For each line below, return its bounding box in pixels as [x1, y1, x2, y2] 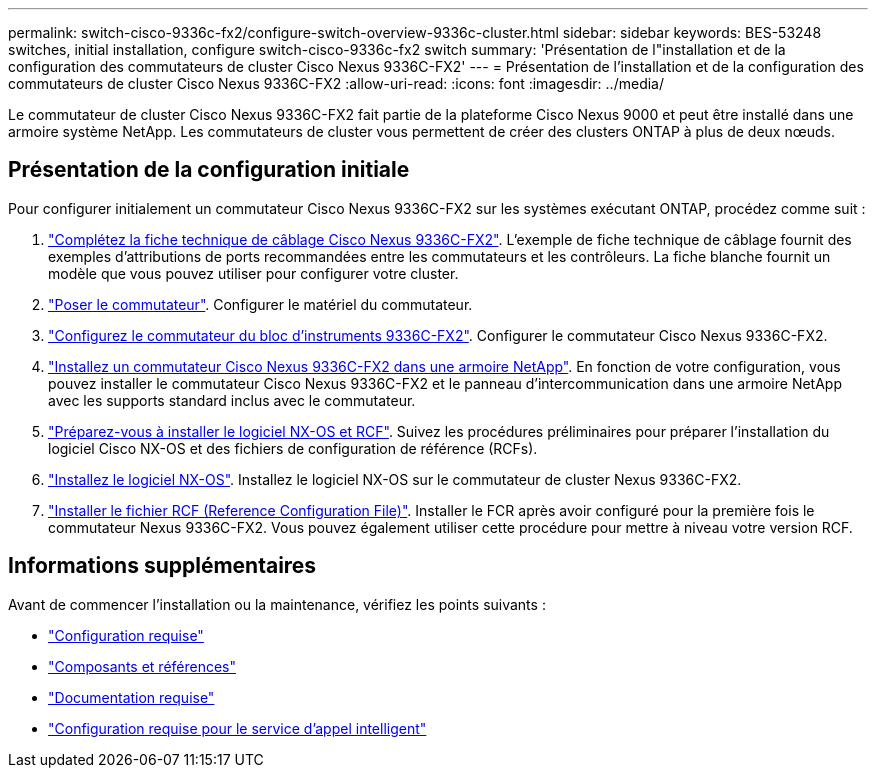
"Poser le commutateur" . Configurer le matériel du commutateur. [48, 295, 473, 313]
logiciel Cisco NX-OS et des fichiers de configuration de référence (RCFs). [48, 439, 538, 457]
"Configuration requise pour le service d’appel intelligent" [48, 719, 427, 737]
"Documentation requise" [48, 688, 215, 706]
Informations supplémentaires [8, 553, 317, 579]
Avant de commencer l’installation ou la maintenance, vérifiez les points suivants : [8, 595, 546, 613]
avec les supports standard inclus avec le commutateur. [48, 391, 416, 409]
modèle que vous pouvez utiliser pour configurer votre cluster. [48, 264, 459, 282]
